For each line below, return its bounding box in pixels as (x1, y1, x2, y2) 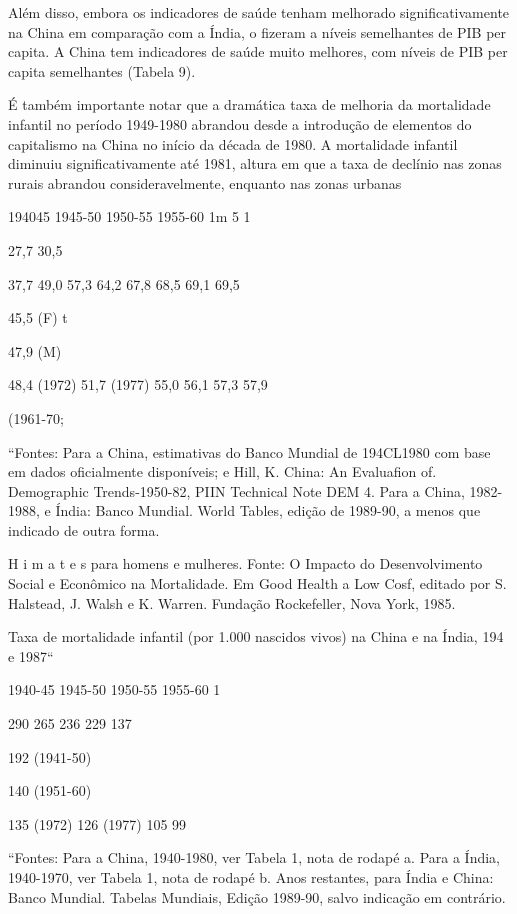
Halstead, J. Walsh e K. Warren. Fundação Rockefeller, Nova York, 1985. (8, 592, 456, 613)
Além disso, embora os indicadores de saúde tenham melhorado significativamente (8, 2, 510, 22)
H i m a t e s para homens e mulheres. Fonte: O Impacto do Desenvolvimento (8, 553, 483, 574)
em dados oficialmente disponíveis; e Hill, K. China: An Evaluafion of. (8, 461, 437, 482)
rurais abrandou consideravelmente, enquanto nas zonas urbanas (8, 172, 402, 193)
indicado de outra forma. (8, 519, 160, 540)
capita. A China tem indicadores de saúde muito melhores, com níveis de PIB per (8, 41, 508, 62)
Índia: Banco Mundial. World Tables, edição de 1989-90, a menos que (55, 500, 481, 521)
